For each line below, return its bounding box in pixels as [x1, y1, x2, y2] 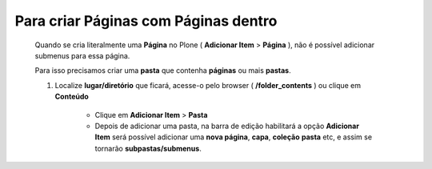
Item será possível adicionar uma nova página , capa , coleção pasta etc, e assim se [94, 132, 372, 142]
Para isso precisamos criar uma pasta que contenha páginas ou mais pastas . [34, 66, 291, 75]
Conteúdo [54, 92, 90, 102]
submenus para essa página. [34, 50, 130, 60]
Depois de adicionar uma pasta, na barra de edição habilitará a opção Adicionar [94, 121, 360, 131]
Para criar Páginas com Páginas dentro [14, 12, 278, 30]
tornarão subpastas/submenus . [94, 143, 202, 153]
